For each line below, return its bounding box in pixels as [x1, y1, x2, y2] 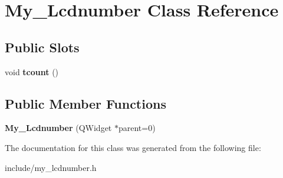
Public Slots [5, 38, 80, 56]
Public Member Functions [5, 94, 166, 112]
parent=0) [118, 122, 156, 134]
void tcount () [5, 65, 59, 78]
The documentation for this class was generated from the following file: [5, 141, 261, 153]
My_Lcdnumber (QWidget [5, 122, 112, 134]
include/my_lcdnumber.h [5, 161, 97, 173]
